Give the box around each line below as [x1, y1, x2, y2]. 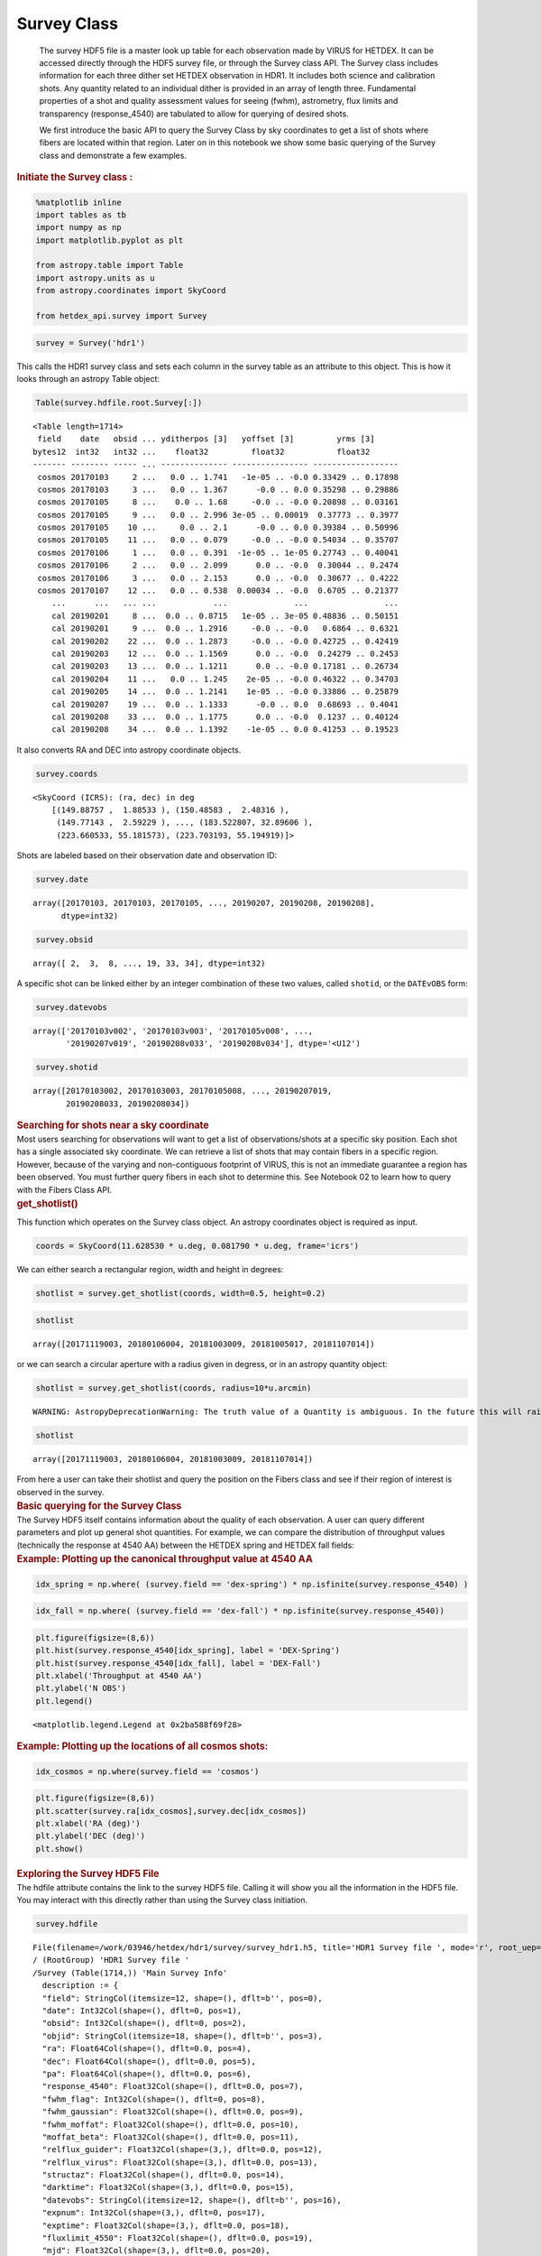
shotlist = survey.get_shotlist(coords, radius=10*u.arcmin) [35, 1383, 312, 1393]
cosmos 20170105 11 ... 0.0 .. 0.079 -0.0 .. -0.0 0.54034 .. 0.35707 [37, 535, 399, 545]
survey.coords [35, 768, 98, 779]
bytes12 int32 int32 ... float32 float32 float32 [32, 447, 371, 457]
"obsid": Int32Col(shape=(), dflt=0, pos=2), [41, 2018, 247, 2029]
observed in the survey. [16, 1486, 105, 1497]
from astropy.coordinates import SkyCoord [35, 285, 226, 296]
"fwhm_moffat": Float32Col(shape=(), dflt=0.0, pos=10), [41, 2119, 299, 2130]
